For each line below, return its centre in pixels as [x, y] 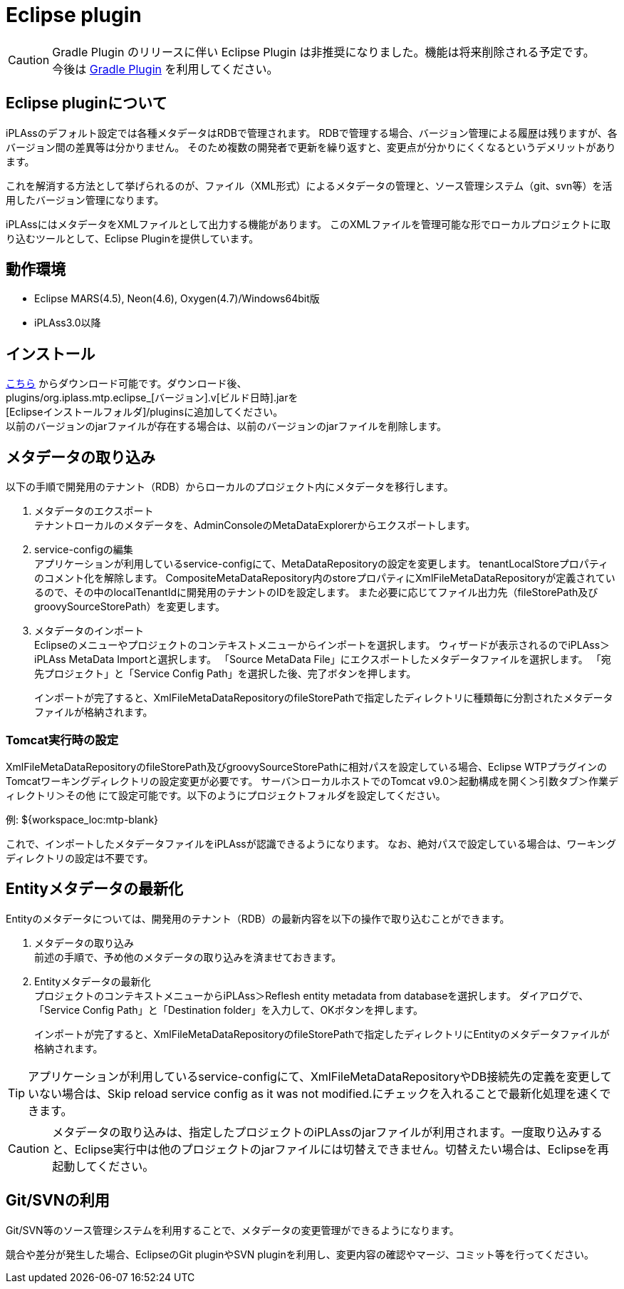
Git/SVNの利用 [58, 1201]
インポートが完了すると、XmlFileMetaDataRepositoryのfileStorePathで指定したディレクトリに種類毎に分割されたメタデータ [324, 698]
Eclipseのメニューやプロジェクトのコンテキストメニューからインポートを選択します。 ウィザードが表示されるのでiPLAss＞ [322, 645]
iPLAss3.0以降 [68, 323]
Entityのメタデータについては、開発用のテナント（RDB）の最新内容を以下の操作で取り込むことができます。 [258, 918]
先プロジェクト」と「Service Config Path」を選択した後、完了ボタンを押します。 [225, 674]
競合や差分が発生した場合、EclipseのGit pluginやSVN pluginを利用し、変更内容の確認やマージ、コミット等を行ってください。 [300, 1254]
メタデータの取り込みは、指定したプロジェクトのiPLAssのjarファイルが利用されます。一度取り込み [316, 1132]
